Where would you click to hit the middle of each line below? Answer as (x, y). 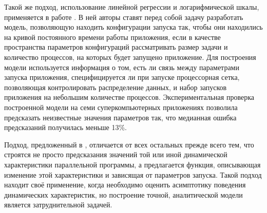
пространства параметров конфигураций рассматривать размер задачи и (116, 47)
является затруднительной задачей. (58, 205)
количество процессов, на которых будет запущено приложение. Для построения (130, 57)
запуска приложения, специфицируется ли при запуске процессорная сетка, (122, 77)
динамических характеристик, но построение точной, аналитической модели (123, 194)
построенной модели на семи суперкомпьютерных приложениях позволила (121, 107)
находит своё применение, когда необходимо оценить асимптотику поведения (125, 185)
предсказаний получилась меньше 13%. (65, 127)
